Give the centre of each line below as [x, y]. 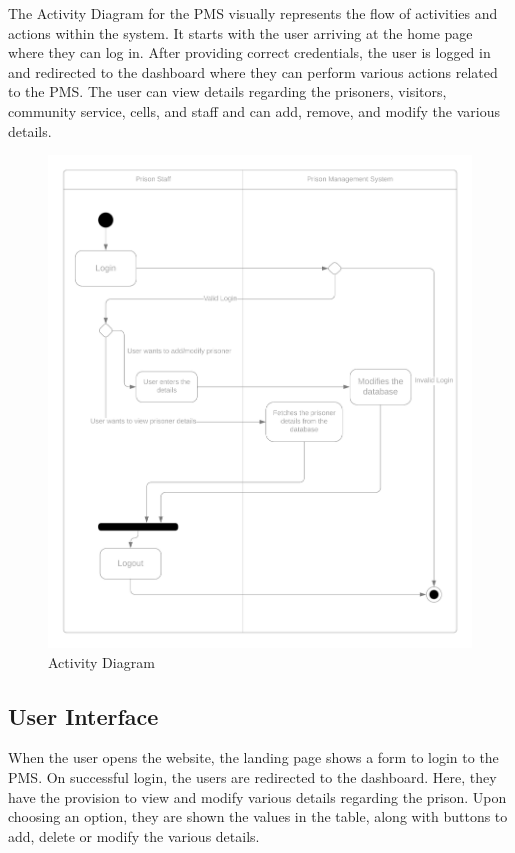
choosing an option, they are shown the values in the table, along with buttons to [258, 816]
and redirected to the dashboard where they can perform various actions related [253, 71]
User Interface [83, 715]
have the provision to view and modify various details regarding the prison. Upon [257, 796]
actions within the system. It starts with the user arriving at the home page [240, 32]
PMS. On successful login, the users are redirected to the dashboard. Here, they [252, 776]
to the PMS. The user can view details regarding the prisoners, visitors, [227, 91]
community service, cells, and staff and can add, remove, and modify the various [254, 110]
